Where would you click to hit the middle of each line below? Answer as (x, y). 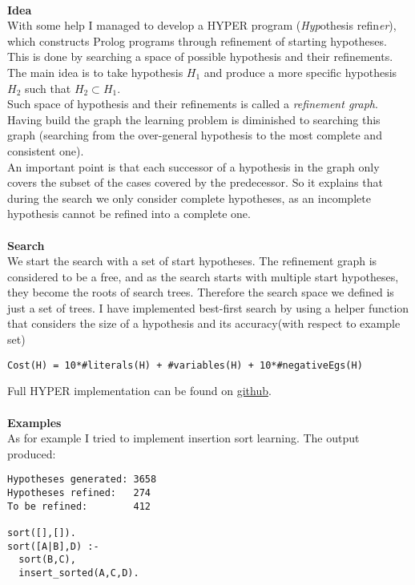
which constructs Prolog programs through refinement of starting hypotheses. (197, 40)
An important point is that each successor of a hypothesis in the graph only (193, 166)
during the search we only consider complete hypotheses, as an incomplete (189, 198)
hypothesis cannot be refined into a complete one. (129, 214)
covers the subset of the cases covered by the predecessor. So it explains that (195, 182)
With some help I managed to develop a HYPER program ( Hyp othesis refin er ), (202, 25)
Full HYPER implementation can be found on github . (139, 391)
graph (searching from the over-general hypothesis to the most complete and (195, 135)
